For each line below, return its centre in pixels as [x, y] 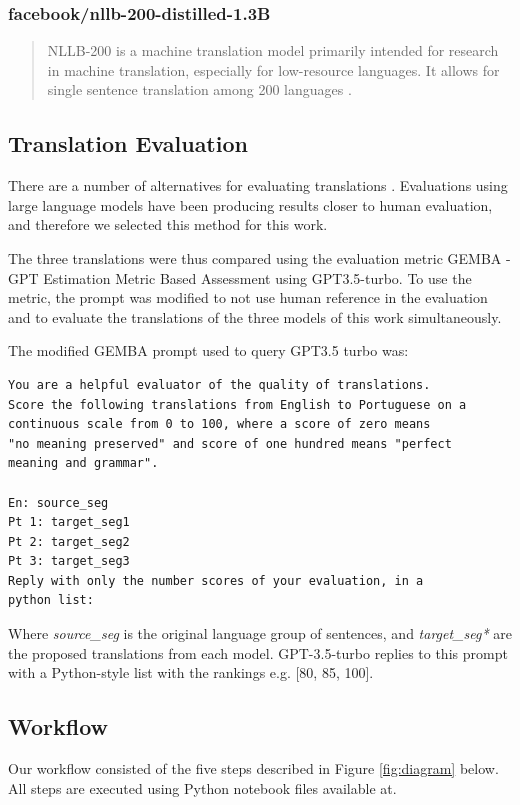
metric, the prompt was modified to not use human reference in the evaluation [248, 297]
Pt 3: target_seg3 [69, 561]
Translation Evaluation [128, 143]
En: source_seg [58, 502]
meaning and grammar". [83, 463]
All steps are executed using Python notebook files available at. [202, 787]
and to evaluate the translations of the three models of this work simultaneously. [255, 316]
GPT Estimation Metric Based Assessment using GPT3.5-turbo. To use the [240, 277]
